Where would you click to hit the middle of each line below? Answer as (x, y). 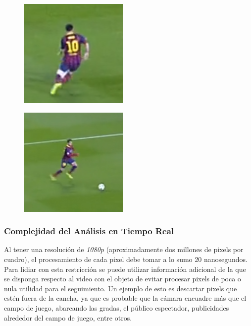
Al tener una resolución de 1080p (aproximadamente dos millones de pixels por (124, 249)
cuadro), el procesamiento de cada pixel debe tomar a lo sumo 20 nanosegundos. (126, 259)
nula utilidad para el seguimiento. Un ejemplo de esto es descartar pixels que (121, 288)
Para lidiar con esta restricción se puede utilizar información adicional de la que (125, 269)
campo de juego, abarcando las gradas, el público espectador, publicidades (117, 307)
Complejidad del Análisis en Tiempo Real (89, 231)
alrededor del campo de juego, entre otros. (68, 317)
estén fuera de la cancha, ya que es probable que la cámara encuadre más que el (125, 298)
